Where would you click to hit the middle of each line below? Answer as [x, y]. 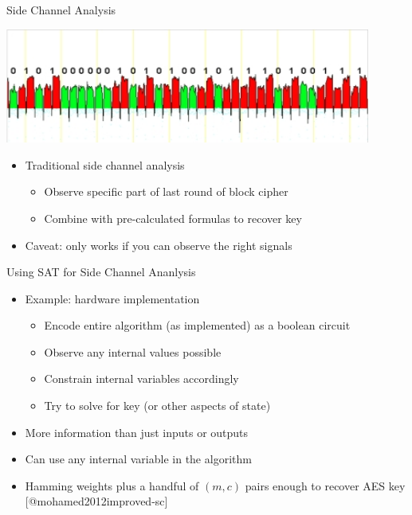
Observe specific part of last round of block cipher [166, 191]
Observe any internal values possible [133, 351]
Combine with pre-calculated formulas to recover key [173, 218]
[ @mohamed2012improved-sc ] [96, 501]
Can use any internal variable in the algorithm [138, 459]
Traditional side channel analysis [105, 164]
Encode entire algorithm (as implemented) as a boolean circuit [197, 325]
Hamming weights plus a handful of [112, 485]
